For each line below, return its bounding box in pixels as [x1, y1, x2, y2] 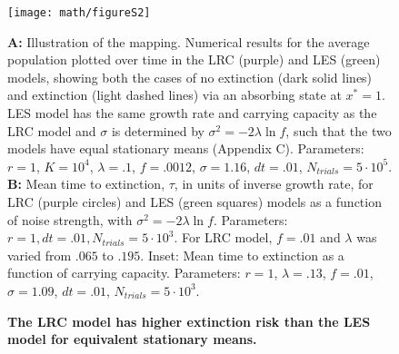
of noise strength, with [7, 210, 133, 229]
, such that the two [285, 121, 392, 140]
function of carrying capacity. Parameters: [7, 263, 241, 282]
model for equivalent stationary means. [7, 329, 257, 349]
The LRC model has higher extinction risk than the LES [7, 311, 371, 330]
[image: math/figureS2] [7, 6, 151, 19]
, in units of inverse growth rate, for [174, 174, 374, 193]
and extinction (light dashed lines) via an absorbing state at [7, 85, 342, 104]
